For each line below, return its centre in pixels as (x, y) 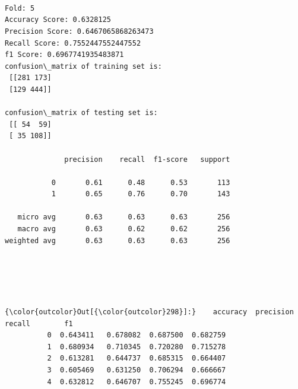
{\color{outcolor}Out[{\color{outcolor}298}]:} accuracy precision (149, 312)
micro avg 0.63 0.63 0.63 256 (124, 217)
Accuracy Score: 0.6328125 (58, 20)
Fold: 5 (20, 8)
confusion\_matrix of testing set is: (81, 113)
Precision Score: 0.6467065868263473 (79, 31)
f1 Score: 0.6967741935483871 (64, 55)
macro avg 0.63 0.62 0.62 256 (124, 229)
